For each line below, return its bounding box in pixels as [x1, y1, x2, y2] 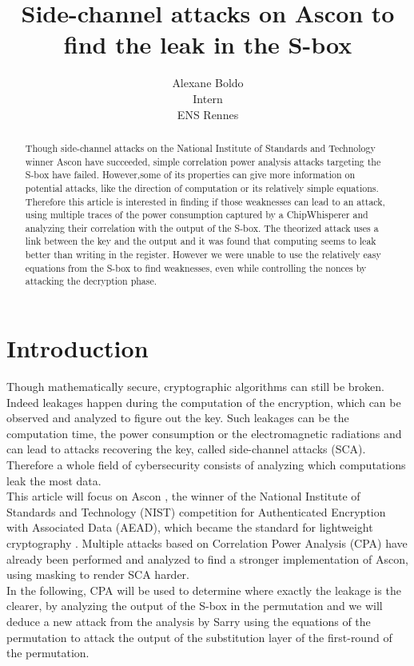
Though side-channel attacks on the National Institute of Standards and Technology [25, 141, 376, 154]
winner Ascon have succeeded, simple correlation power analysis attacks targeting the [25, 154, 381, 168]
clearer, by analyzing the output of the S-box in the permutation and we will [6, 597, 383, 614]
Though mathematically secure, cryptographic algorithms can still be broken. [6, 378, 384, 395]
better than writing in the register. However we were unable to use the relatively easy [25, 248, 381, 261]
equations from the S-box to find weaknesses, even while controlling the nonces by [25, 261, 367, 274]
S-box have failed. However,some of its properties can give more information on [25, 168, 356, 181]
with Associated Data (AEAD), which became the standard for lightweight [6, 519, 373, 536]
